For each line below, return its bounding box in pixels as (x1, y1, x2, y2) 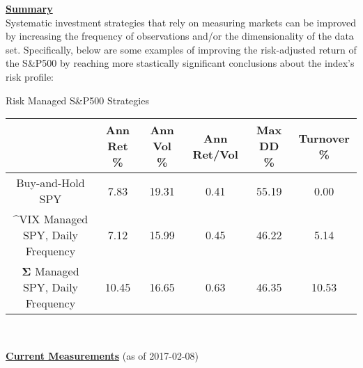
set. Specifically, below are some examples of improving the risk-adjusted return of (6, 42, 357, 56)
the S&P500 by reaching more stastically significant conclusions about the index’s (6, 56, 355, 70)
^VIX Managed (13, 211, 88, 227)
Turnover (298, 129, 350, 146)
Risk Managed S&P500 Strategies (6, 93, 149, 107)
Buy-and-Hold (16, 175, 85, 191)
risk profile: (6, 69, 54, 83)
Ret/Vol (192, 145, 238, 162)
